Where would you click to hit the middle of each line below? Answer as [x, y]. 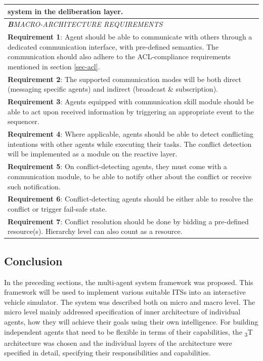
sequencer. [24, 121]
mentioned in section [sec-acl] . [54, 66]
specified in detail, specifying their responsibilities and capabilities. [107, 353]
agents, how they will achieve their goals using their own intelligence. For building [131, 322]
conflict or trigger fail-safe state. [57, 208]
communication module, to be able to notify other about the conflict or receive [130, 176]
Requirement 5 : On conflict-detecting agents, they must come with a [117, 166]
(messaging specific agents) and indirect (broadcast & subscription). [113, 89]
